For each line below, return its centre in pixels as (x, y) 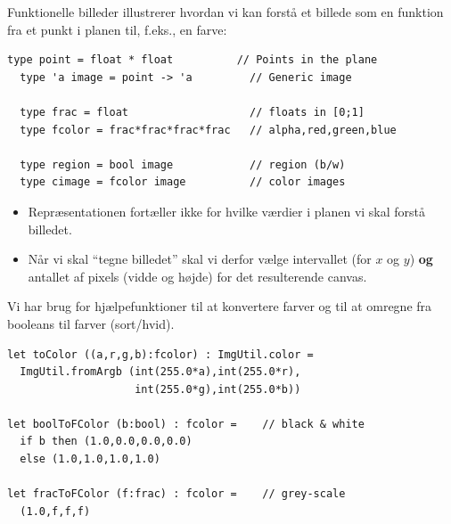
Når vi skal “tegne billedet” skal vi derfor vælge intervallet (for (200, 259)
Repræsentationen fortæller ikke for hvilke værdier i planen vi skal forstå (227, 211)
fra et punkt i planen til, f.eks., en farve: (117, 29)
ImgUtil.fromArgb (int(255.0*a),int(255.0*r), (160, 372)
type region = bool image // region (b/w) (183, 164)
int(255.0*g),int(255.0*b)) (218, 389)
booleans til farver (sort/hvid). (91, 323)
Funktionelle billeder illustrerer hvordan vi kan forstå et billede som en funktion (225, 12)
